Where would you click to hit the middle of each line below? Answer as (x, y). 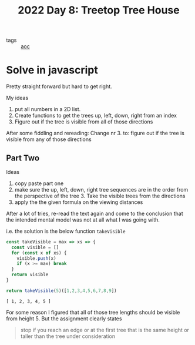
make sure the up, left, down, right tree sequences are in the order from (101, 189)
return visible (30, 275)
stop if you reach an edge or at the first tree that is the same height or (105, 330)
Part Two (23, 158)
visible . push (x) (37, 258)
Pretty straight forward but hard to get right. (59, 86)
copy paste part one (39, 183)
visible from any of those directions (49, 139)
